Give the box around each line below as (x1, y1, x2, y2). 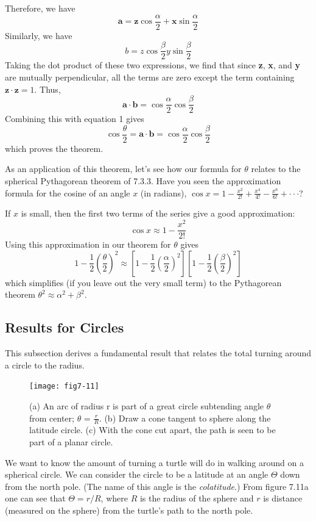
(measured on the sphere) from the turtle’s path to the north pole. (5, 503, 253, 516)
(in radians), (140, 186, 187, 199)
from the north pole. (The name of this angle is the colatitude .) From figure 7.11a (5, 480, 309, 492)
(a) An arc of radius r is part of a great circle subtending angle (29, 399, 264, 412)
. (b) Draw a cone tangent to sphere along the (99, 411, 271, 424)
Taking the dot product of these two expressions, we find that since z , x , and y (5, 59, 301, 71)
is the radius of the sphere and (139, 492, 254, 505)
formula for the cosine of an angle (5, 186, 130, 199)
